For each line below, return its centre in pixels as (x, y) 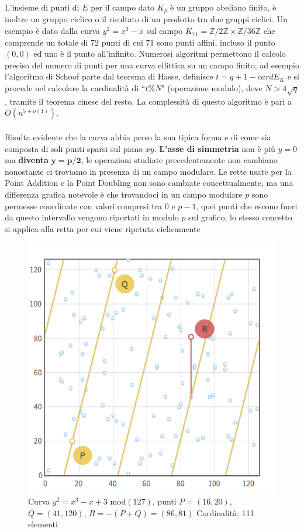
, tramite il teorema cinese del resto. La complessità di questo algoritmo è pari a (148, 101)
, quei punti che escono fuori (247, 205)
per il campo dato (123, 7)
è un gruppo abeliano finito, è (223, 7)
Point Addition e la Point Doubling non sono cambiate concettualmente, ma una (149, 183)
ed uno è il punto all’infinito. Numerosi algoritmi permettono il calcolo (160, 53)
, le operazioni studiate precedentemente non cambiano (179, 160)
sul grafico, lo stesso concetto (240, 217)
